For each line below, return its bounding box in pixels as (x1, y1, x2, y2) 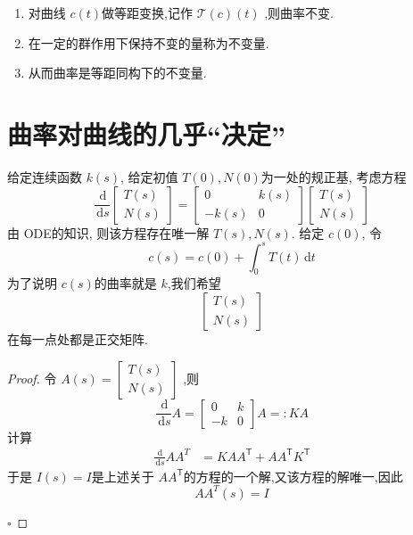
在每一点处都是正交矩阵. (7, 329, 148, 348)
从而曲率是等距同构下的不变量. (28, 63, 207, 82)
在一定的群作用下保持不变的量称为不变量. (28, 33, 269, 52)
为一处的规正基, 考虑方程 (260, 167, 407, 185)
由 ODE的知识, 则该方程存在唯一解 (7, 223, 210, 242)
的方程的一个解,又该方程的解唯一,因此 (183, 466, 403, 485)
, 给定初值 (120, 167, 178, 185)
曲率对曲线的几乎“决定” (7, 115, 285, 152)
